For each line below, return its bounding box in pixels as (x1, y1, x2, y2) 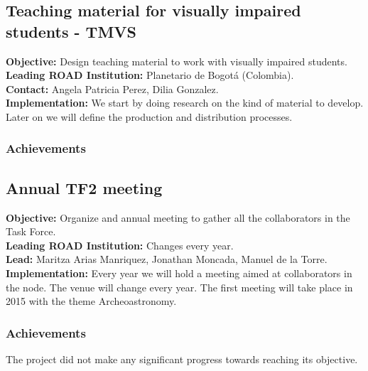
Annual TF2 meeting (6, 176, 163, 198)
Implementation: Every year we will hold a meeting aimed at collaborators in (6, 265, 352, 280)
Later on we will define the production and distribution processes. (6, 109, 293, 124)
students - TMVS (6, 20, 137, 42)
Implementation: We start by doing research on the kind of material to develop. (6, 95, 364, 110)
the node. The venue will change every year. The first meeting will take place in (6, 279, 353, 294)
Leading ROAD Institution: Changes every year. (6, 237, 234, 252)
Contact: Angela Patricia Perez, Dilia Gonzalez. (6, 81, 219, 96)
